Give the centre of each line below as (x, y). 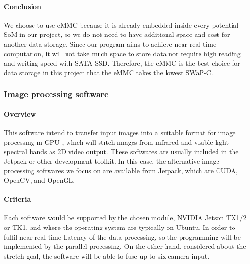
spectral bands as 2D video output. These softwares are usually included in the (121, 151)
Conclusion (23, 6)
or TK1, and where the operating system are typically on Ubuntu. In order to (120, 227)
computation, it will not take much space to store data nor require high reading (122, 53)
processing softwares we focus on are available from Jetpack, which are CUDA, (121, 170)
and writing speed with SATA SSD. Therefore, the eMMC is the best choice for (122, 63)
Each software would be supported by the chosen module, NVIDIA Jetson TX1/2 (125, 218)
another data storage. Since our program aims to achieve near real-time (110, 44)
